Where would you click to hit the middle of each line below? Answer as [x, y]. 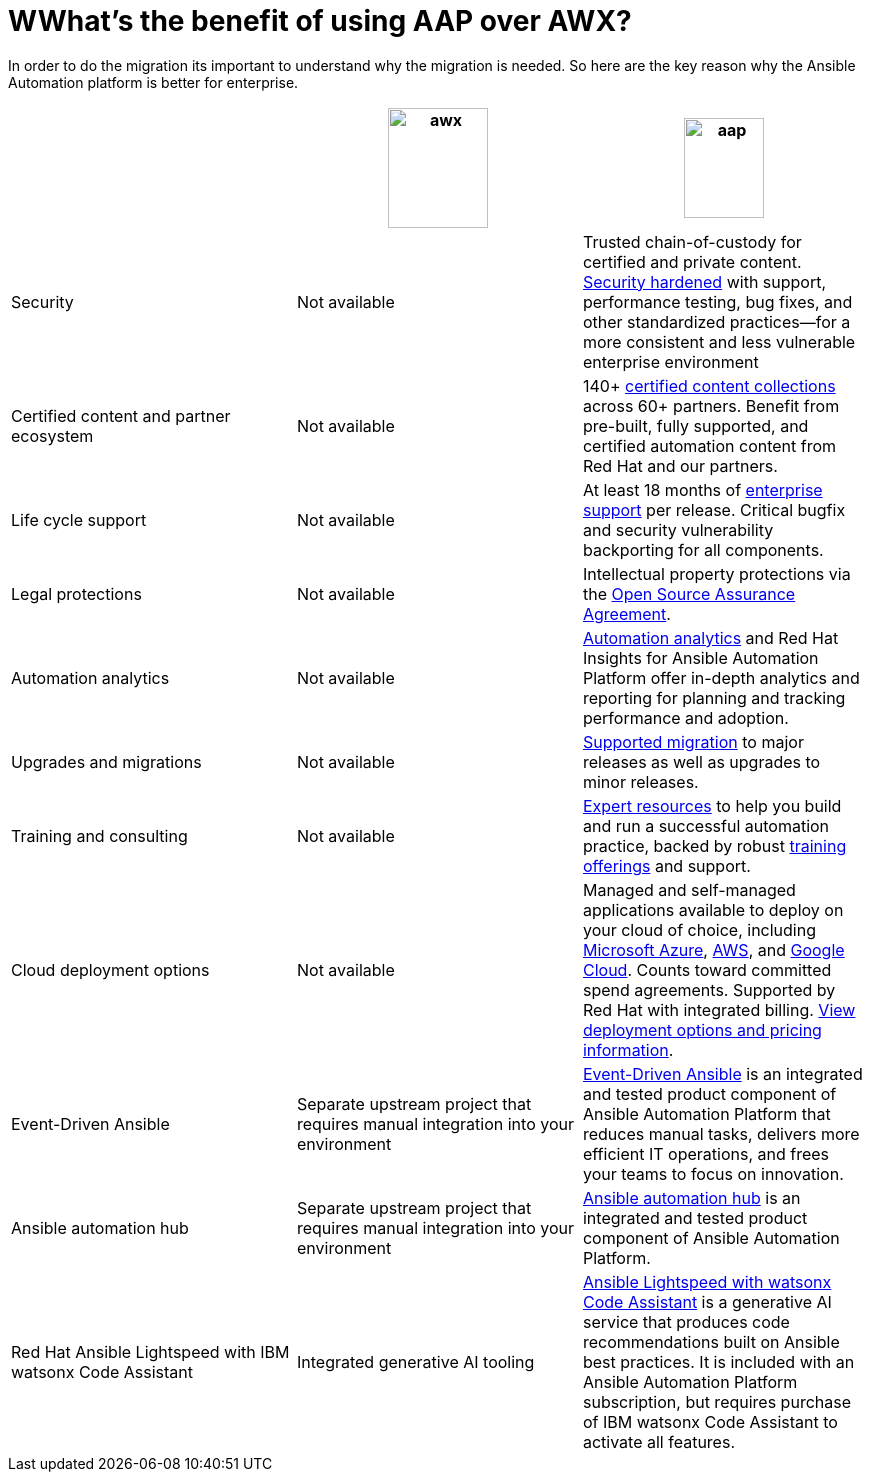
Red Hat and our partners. [680, 465]
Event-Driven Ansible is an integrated [722, 1073]
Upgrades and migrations [106, 761]
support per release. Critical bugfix [714, 509]
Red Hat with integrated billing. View [719, 1009]
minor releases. [640, 781]
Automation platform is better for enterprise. [153, 82]
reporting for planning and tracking [714, 697]
